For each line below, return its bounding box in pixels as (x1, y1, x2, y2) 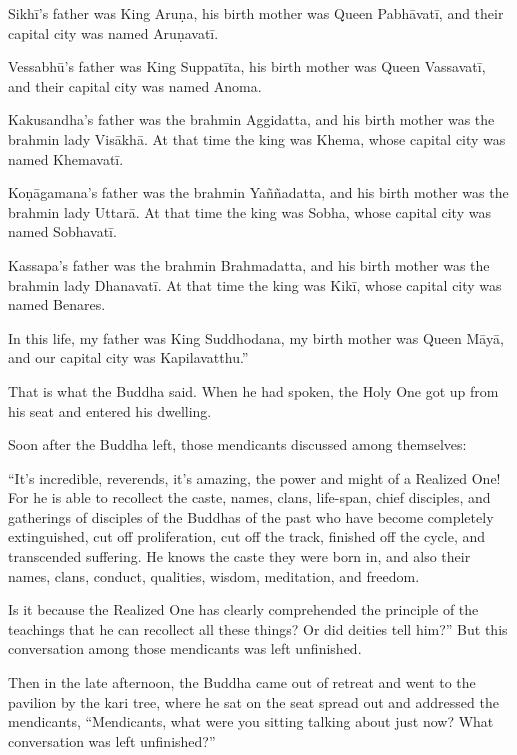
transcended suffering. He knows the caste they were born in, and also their (8, 546, 471, 567)
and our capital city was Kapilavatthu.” (8, 347, 249, 368)
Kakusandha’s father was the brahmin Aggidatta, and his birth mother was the (8, 109, 495, 130)
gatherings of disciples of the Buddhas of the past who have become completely (8, 506, 494, 527)
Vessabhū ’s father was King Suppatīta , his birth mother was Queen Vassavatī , (8, 56, 486, 77)
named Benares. (8, 294, 106, 315)
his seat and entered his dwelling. (8, 400, 212, 421)
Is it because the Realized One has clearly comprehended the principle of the (8, 599, 479, 620)
